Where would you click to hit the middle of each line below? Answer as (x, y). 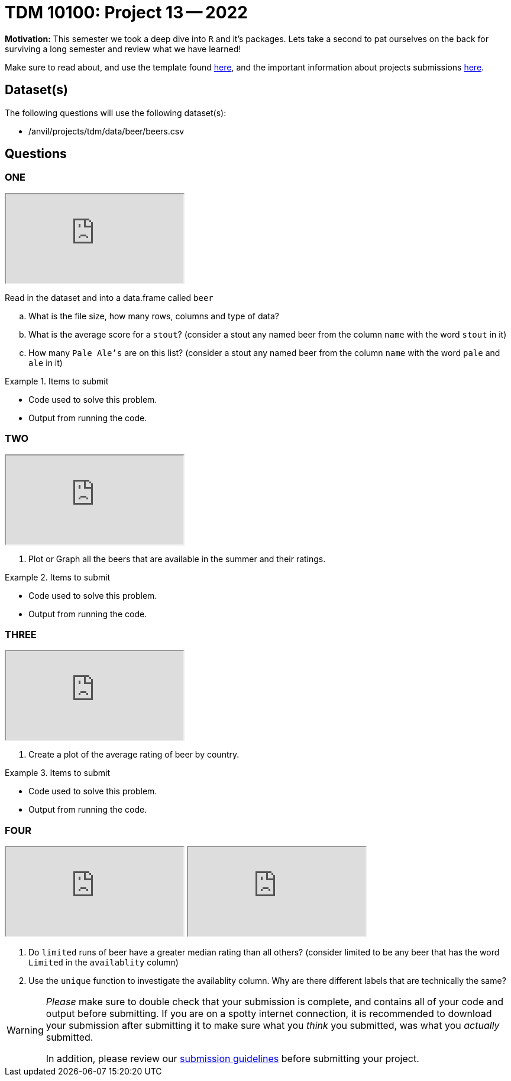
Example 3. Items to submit (57, 773)
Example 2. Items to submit (58, 577)
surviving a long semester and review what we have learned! (123, 49)
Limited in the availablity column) (104, 963)
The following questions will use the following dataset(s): (116, 113)
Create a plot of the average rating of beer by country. (134, 755)
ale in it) (46, 363)
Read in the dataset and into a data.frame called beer (109, 297)
